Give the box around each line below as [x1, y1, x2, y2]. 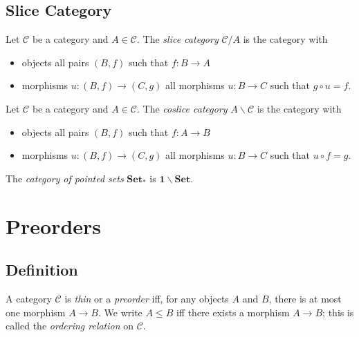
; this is [322, 305, 354, 319]
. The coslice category [137, 101, 228, 115]
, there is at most [268, 291, 342, 305]
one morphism [6, 305, 66, 319]
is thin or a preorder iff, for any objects [64, 291, 229, 305]
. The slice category [137, 32, 219, 46]
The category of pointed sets [6, 171, 124, 185]
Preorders [6, 211, 102, 240]
